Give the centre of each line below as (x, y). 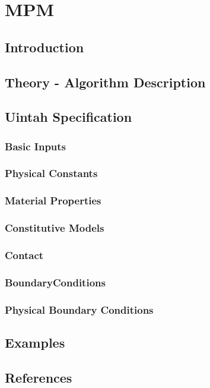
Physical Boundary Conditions (79, 309)
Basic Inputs (36, 146)
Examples (35, 343)
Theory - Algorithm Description (105, 82)
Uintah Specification (69, 117)
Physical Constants (51, 173)
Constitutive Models (55, 228)
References (39, 377)
